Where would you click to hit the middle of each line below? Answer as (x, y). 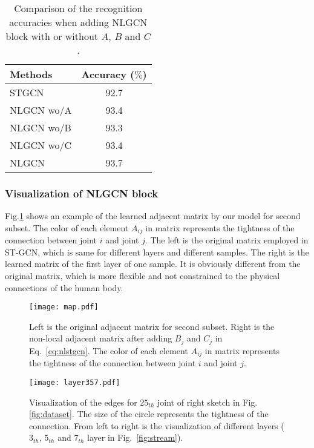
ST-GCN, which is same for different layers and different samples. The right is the (157, 252)
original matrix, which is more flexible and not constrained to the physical (142, 276)
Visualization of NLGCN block (82, 193)
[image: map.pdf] (64, 307)
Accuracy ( (108, 74)
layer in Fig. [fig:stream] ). (135, 437)
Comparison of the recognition (78, 8)
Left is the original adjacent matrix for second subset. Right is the (152, 326)
